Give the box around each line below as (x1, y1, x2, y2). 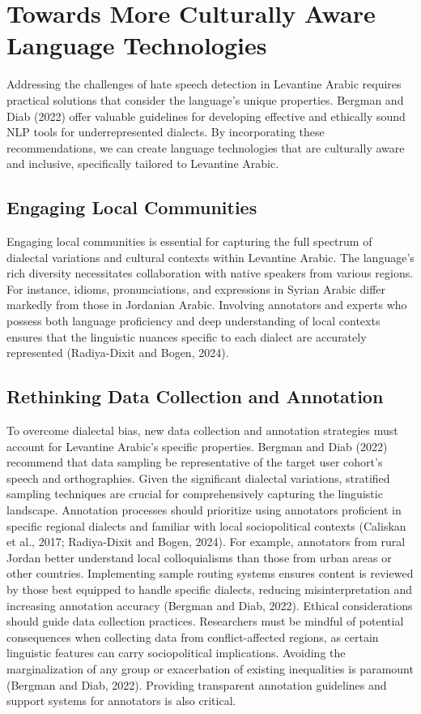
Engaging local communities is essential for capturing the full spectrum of (6, 233, 372, 250)
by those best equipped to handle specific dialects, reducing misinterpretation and (6, 580, 413, 597)
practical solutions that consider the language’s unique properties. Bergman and (6, 91, 404, 108)
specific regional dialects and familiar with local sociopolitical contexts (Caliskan (6, 517, 406, 534)
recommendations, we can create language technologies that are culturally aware (6, 139, 405, 156)
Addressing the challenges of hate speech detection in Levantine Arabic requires (6, 75, 402, 92)
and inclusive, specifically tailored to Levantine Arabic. (6, 155, 279, 172)
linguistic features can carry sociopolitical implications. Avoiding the (6, 644, 346, 661)
